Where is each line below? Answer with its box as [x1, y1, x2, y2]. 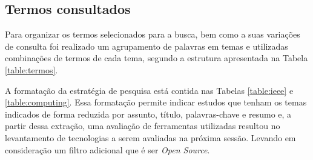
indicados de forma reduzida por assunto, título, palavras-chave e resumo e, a [5, 107, 292, 120]
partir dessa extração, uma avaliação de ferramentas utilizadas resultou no [5, 119, 280, 132]
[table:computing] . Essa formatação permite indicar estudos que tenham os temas [5, 96, 307, 108]
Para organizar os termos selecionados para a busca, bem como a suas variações [5, 28, 300, 41]
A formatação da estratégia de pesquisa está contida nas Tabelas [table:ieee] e [5, 84, 294, 96]
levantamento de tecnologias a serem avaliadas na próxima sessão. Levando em [5, 131, 296, 144]
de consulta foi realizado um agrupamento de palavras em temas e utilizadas [5, 39, 288, 52]
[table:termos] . [5, 63, 58, 76]
